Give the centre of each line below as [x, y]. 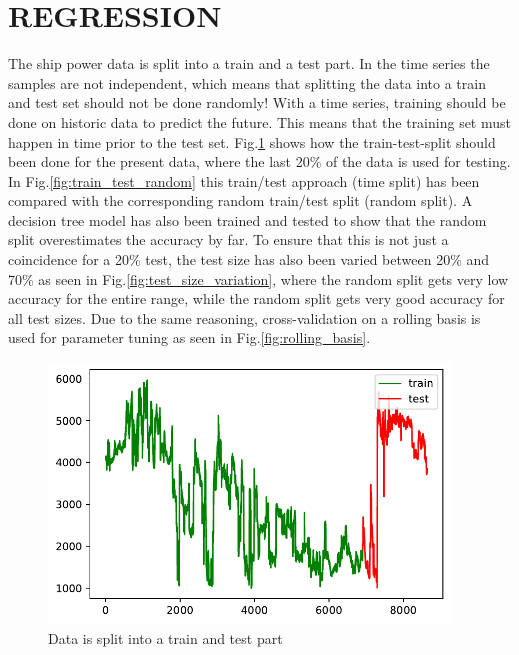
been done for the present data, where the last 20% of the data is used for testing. [259, 161]
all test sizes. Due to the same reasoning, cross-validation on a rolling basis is [244, 317]
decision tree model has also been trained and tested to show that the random [247, 219]
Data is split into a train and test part [165, 637]
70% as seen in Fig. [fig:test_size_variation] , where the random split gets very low [258, 278]
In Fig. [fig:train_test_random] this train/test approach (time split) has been [244, 180]
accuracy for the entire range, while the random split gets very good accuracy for [256, 298]
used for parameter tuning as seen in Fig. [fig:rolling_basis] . [189, 337]
